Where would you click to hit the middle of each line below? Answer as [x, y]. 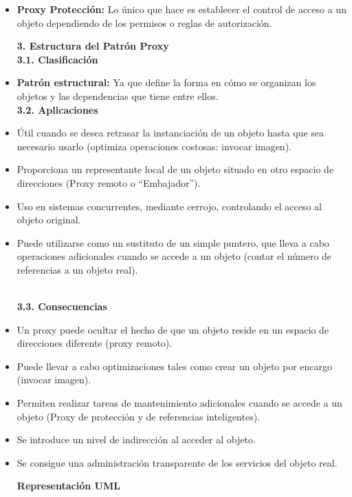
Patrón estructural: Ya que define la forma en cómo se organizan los [166, 82]
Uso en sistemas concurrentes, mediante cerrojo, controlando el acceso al [169, 206]
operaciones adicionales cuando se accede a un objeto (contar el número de [174, 256]
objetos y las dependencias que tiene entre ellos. [118, 95]
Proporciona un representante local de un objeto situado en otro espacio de [175, 169]
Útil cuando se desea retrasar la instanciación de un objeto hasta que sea [170, 133]
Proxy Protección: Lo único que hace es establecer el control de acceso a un [181, 9]
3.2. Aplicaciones [57, 109]
